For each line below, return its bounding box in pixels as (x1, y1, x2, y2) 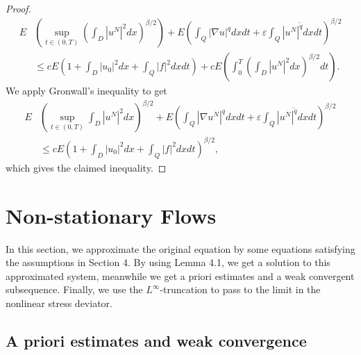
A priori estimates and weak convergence (6, 329, 307, 351)
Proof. (6, 1, 31, 15)
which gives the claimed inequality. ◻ (6, 160, 167, 174)
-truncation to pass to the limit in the (160, 282, 321, 297)
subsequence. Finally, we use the (6, 282, 143, 297)
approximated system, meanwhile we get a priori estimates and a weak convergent (6, 268, 355, 283)
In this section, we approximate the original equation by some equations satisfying (6, 241, 355, 256)
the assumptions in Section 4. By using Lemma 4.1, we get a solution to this (6, 255, 330, 270)
